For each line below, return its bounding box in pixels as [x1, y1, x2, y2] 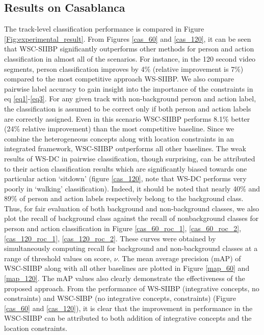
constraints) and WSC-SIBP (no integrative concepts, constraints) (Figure [4, 293, 236, 303]
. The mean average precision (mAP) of [117, 253, 241, 263]
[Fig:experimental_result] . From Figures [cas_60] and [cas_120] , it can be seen [4, 33, 251, 44]
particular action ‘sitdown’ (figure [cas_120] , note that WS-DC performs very [4, 173, 247, 184]
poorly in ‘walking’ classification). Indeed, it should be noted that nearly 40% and [4, 183, 260, 193]
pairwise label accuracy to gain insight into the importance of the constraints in [4, 83, 253, 94]
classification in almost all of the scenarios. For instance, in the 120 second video [4, 53, 256, 64]
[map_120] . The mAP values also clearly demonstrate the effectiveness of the [4, 273, 245, 284]
